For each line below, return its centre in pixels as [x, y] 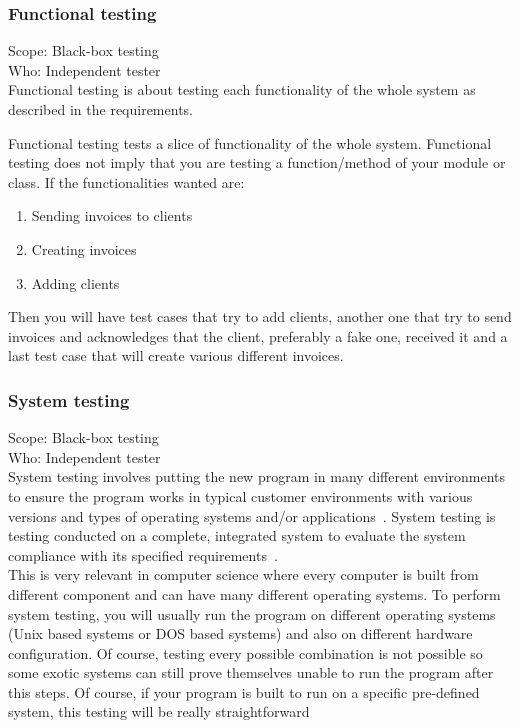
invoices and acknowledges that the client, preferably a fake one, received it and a [258, 335]
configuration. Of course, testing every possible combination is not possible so [245, 652]
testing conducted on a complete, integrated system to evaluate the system [237, 535]
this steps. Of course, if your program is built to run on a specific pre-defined [244, 691]
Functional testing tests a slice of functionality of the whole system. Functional [250, 142]
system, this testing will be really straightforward [159, 711]
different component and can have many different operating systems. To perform [254, 593]
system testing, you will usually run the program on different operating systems [252, 613]
